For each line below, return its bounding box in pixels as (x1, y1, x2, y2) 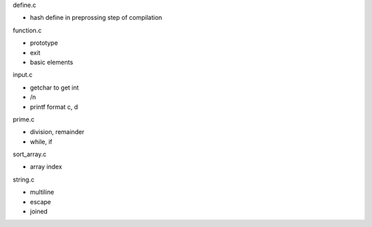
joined (30, 207, 48, 216)
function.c (12, 26, 42, 34)
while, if (30, 138, 53, 146)
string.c (12, 175, 34, 184)
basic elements (30, 58, 74, 66)
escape (30, 197, 52, 206)
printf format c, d (30, 102, 79, 111)
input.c (12, 71, 33, 79)
